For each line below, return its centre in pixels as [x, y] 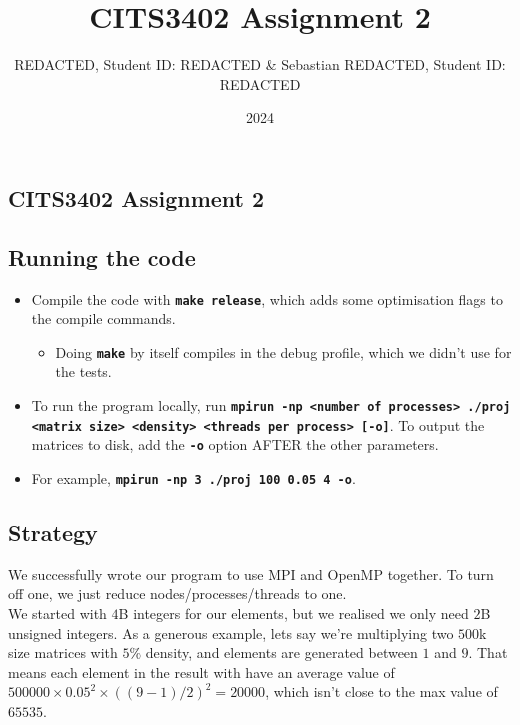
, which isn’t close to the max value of [381, 691]
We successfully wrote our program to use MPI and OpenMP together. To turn [251, 573]
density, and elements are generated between [281, 652]
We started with [57, 613]
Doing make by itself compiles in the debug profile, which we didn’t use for [283, 351]
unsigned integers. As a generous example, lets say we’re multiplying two [231, 632]
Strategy [53, 532]
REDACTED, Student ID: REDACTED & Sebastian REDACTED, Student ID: [260, 64]
